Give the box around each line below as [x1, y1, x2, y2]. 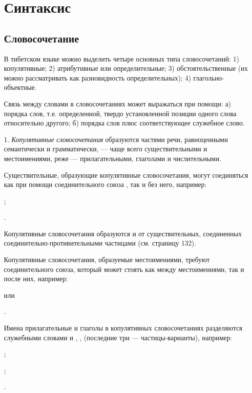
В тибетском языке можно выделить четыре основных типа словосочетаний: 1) [4, 53, 239, 63]
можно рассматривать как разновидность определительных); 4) [4, 72, 191, 83]
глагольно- [193, 72, 224, 83]
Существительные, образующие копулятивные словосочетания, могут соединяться [4, 169, 248, 180]
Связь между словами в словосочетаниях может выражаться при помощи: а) [4, 98, 231, 108]
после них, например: [4, 273, 68, 284]
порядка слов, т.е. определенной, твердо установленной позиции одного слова [4, 108, 236, 118]
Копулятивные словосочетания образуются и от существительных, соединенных [4, 228, 242, 238]
